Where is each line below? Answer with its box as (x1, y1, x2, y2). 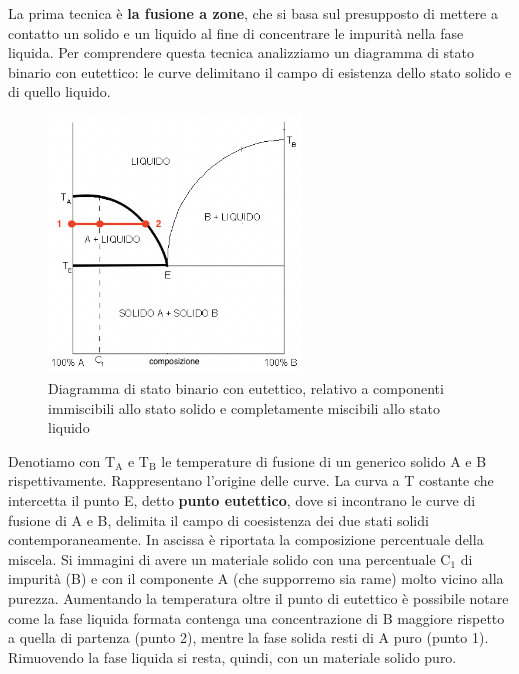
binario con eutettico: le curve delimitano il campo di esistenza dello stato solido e (8, 61, 512, 82)
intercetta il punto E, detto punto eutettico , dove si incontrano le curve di (8, 490, 476, 511)
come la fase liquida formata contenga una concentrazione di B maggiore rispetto (8, 607, 505, 628)
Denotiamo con (8, 450, 101, 471)
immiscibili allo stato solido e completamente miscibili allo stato (48, 397, 440, 418)
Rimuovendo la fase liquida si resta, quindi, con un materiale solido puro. (8, 646, 457, 667)
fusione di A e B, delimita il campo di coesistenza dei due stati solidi (8, 509, 429, 530)
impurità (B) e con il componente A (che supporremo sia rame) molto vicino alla (8, 568, 504, 589)
